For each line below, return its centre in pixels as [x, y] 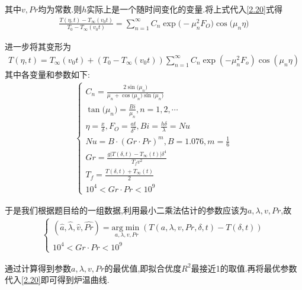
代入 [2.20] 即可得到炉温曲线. [57, 280]
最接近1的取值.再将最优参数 [244, 268]
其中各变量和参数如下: [47, 74]
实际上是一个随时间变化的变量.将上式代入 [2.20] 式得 [184, 9]
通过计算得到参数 [38, 268]
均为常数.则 [60, 9]
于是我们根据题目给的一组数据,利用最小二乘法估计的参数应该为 [126, 210]
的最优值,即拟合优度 [143, 268]
